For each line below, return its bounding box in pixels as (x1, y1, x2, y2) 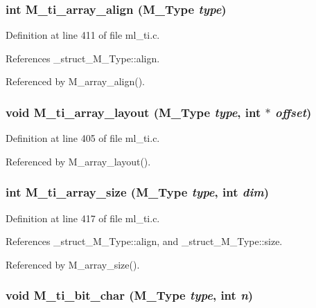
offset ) (275, 103, 312, 120)
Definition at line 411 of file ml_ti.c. (6, 28, 160, 42)
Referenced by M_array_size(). (6, 257, 140, 271)
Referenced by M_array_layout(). (6, 154, 151, 168)
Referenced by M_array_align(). (6, 74, 145, 89)
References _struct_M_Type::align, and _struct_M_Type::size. (6, 234, 283, 248)
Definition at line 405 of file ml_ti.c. (6, 131, 160, 145)
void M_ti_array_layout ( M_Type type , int (6, 103, 261, 120)
